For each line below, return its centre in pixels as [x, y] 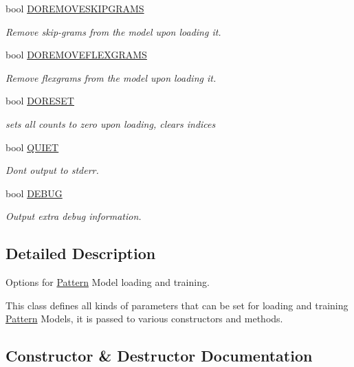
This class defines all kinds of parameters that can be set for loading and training [177, 305]
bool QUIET [32, 147]
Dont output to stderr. [52, 170]
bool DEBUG [34, 193]
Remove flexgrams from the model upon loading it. [111, 77]
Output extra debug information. [74, 216]
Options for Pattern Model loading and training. [108, 282]
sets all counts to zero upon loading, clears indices [111, 123]
